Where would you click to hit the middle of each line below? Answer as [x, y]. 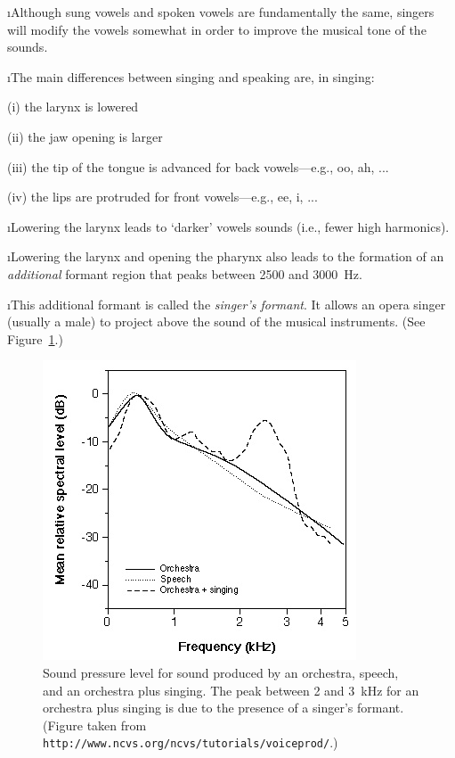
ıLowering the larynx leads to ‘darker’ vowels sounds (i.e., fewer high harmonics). [228, 226]
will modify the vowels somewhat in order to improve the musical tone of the [217, 29]
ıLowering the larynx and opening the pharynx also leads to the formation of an [226, 256]
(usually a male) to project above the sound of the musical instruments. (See [216, 321]
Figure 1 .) [35, 338]
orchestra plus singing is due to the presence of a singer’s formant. [223, 708]
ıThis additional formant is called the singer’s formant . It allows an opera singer [227, 304]
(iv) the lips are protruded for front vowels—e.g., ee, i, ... [162, 197]
